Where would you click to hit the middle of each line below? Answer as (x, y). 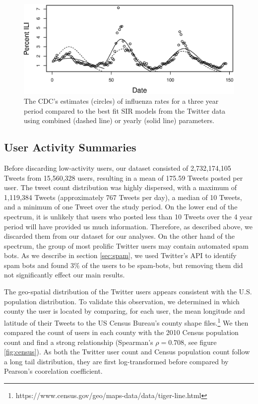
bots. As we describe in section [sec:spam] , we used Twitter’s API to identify (120, 255)
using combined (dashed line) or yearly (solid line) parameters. (119, 120)
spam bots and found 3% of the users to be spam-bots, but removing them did (124, 265)
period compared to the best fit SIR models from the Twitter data (125, 110)
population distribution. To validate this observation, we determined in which (122, 301)
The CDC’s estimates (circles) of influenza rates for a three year (121, 101)
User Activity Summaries (70, 147)
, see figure (200, 342)
